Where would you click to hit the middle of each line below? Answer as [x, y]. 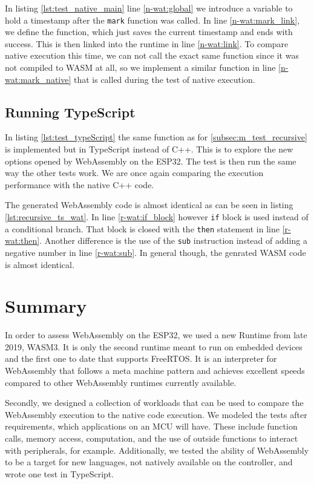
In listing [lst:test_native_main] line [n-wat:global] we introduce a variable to [149, 8]
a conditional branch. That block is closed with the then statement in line [142, 228]
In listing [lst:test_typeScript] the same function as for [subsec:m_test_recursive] [156, 137]
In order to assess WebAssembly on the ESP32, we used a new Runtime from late [156, 335]
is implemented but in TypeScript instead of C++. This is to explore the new [149, 149]
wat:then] [22, 240]
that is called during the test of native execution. [164, 79]
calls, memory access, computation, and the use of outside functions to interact [152, 438]
